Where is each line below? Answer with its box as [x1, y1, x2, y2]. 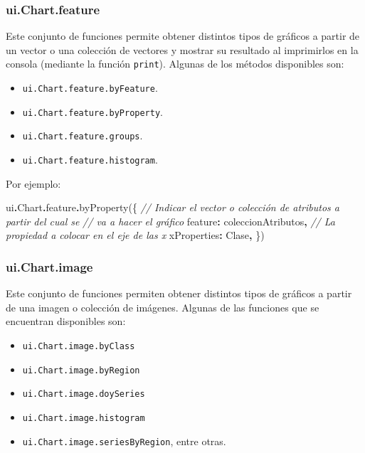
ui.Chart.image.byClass [22, 341, 135, 352]
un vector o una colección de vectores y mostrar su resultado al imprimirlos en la [6, 42, 359, 57]
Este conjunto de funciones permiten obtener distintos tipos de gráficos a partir [6, 286, 352, 301]
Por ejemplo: [6, 176, 61, 191]
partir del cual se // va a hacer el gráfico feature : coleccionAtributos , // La [6, 213, 335, 228]
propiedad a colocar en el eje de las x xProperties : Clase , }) [6, 228, 265, 243]
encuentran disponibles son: [6, 314, 126, 329]
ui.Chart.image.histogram [22, 413, 145, 424]
